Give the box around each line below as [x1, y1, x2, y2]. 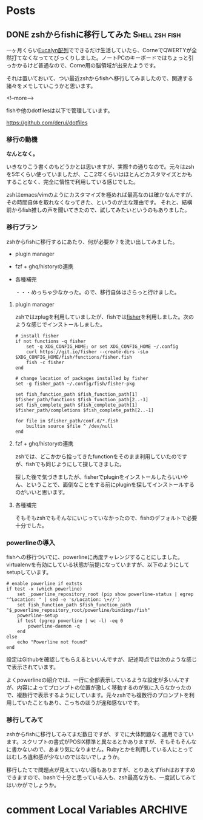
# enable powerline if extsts [6, 580, 83, 586]
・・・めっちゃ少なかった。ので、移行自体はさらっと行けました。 [15, 288, 180, 296]
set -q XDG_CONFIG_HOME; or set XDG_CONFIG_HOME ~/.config [26, 344, 179, 350]
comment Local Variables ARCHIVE [6, 803, 188, 817]
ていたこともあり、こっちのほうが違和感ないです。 [16, 699, 144, 706]
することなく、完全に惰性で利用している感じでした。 [6, 178, 139, 186]
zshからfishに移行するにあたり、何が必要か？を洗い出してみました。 [6, 238, 178, 245]
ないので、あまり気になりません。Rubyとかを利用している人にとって [22, 746, 193, 753]
